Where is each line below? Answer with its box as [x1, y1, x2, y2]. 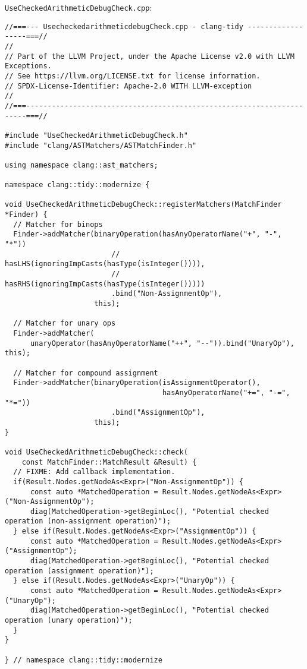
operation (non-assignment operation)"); [5, 517, 171, 526]
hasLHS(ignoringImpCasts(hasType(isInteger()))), [5, 260, 205, 269]
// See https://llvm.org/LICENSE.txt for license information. [5, 71, 261, 80]
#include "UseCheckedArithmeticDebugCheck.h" [5, 131, 188, 140]
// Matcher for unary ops [13, 319, 116, 328]
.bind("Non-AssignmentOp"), [111, 289, 223, 298]
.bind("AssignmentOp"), [111, 408, 205, 417]
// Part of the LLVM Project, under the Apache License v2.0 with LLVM [5, 52, 295, 61]
